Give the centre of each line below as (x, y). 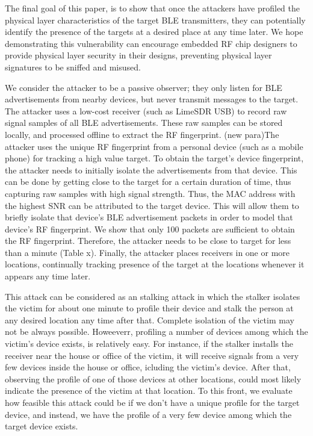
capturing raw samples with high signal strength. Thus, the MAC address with (150, 193)
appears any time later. (48, 276)
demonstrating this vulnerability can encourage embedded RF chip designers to (151, 43)
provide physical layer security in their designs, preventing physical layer (138, 55)
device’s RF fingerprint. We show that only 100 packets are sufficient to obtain (150, 229)
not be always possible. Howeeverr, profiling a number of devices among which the (156, 332)
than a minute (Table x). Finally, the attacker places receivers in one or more (147, 252)
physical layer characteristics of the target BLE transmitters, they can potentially (155, 20)
